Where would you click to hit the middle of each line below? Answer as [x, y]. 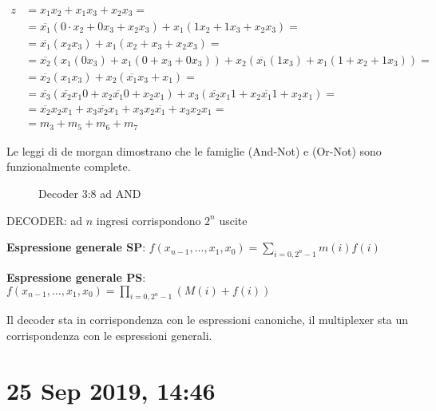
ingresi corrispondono [149, 220]
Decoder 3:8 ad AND [90, 194]
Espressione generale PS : [76, 277]
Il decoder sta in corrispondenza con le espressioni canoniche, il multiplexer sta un [208, 320]
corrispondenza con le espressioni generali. [109, 335]
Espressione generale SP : [76, 247]
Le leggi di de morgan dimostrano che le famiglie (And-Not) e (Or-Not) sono [194, 150]
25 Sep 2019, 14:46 [111, 390]
